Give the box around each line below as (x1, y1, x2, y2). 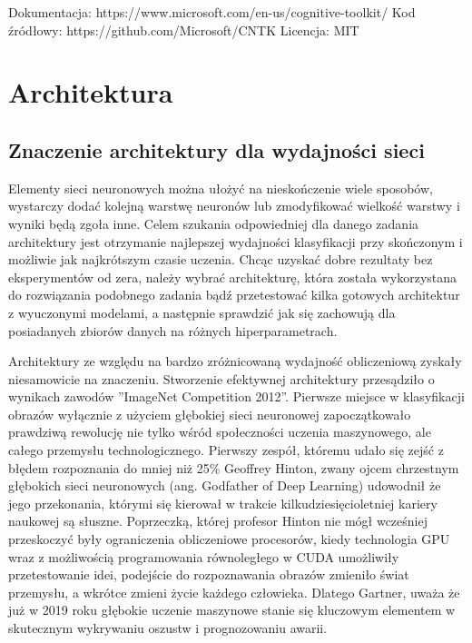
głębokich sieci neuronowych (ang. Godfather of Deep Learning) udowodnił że (8, 476, 441, 495)
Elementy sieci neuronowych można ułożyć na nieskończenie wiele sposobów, (8, 178, 433, 197)
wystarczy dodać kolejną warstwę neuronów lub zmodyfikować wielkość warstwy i (8, 196, 460, 215)
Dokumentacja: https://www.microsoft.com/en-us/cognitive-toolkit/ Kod (8, 3, 416, 21)
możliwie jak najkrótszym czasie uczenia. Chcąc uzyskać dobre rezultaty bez (8, 250, 433, 269)
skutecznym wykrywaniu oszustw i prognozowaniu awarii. (8, 618, 328, 638)
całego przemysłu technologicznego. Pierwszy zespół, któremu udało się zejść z (8, 440, 444, 460)
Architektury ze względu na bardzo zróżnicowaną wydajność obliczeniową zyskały (8, 351, 462, 371)
